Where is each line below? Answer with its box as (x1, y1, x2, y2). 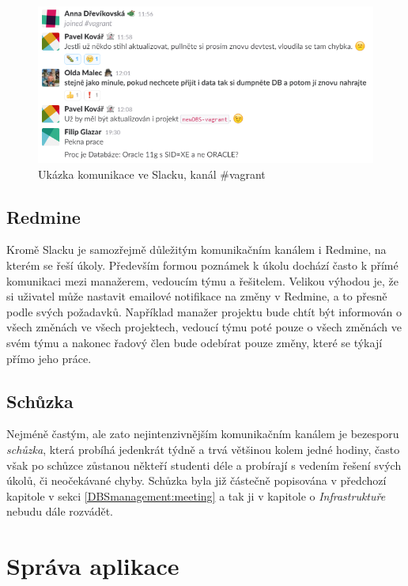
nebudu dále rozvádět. (6, 503, 114, 520)
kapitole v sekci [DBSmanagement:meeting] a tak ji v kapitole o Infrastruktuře (6, 487, 386, 504)
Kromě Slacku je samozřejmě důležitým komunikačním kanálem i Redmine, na (6, 241, 387, 258)
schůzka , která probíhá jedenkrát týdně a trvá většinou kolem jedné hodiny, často (6, 441, 400, 457)
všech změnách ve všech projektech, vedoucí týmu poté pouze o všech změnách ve (6, 319, 402, 335)
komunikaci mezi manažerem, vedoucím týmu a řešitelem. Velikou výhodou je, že (6, 272, 399, 289)
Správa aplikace (6, 550, 179, 582)
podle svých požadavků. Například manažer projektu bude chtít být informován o (6, 303, 402, 319)
